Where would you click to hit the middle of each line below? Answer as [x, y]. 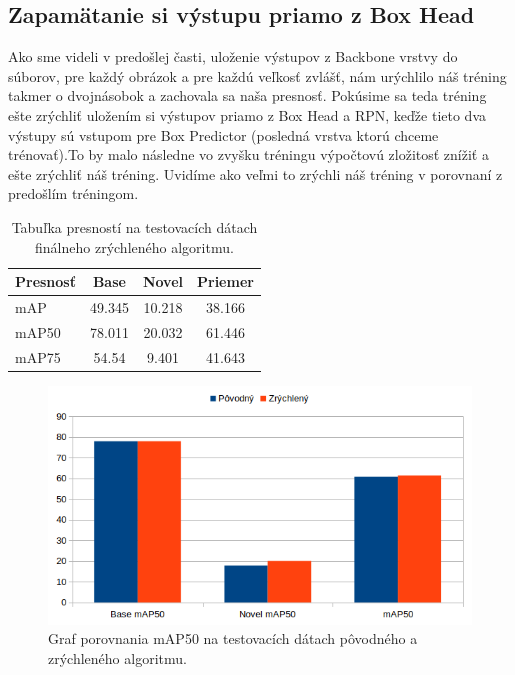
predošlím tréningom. [73, 193]
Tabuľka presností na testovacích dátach [134, 226]
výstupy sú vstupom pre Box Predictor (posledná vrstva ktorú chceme [223, 134]
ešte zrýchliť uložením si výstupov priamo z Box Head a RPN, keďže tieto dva [247, 114]
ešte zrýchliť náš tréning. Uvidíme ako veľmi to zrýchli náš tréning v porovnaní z [255, 173]
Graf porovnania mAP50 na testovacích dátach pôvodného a [233, 638]
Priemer [225, 281]
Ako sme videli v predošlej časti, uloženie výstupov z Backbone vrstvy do [233, 56]
